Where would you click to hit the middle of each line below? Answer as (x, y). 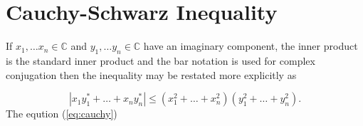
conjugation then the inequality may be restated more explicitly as (151, 74)
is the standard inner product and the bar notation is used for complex (161, 60)
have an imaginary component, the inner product (251, 46)
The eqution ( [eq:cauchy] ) (62, 114)
